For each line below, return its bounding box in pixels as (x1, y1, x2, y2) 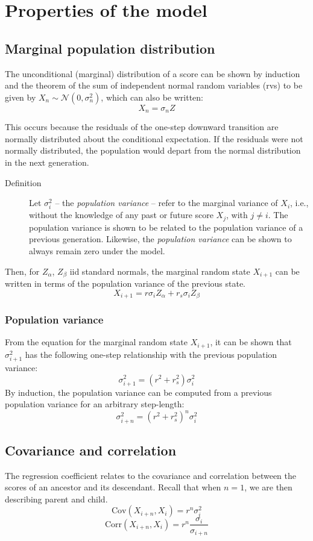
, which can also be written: (101, 90, 203, 103)
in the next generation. (5, 156, 89, 168)
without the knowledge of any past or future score (29, 208, 213, 221)
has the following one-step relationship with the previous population (25, 348, 277, 360)
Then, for (5, 264, 40, 277)
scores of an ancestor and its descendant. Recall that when (5, 481, 221, 493)
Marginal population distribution (5, 39, 215, 57)
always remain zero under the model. (29, 244, 165, 257)
